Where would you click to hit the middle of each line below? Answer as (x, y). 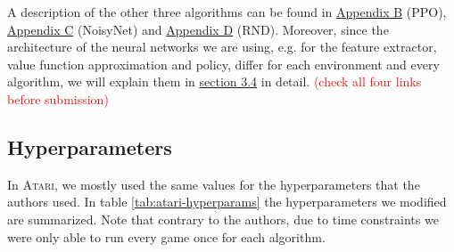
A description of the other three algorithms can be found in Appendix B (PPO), (227, 12)
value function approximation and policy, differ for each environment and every (223, 64)
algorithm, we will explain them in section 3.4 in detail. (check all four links (215, 81)
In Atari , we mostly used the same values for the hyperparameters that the (214, 184)
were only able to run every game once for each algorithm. (166, 236)
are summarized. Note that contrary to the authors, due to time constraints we (223, 219)
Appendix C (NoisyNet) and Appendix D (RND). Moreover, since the (198, 29)
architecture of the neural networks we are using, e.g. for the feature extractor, (222, 47)
